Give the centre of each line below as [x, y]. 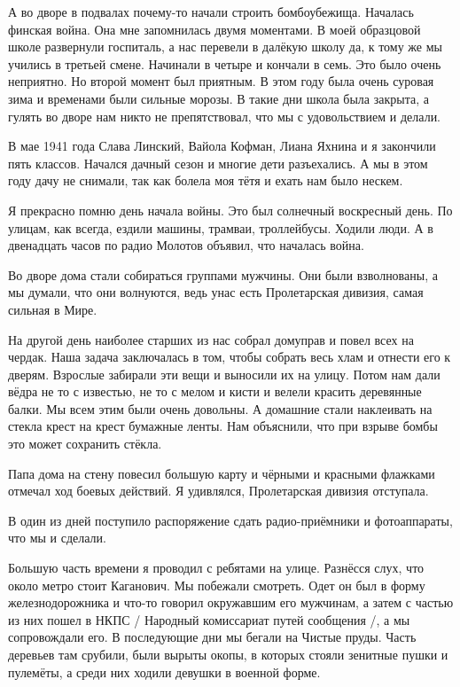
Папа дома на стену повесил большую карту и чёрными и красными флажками [222, 473]
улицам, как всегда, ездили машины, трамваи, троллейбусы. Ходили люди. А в [221, 227]
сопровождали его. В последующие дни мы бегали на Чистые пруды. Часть [212, 637]
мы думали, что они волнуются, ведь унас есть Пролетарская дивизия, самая [216, 292]
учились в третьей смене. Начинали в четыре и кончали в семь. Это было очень [225, 63]
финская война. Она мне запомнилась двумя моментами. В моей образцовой [214, 29]
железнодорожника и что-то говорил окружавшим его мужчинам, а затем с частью [231, 602]
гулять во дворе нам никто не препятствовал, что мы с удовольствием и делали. [225, 116]
